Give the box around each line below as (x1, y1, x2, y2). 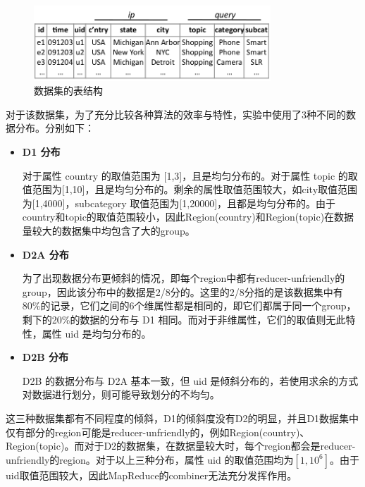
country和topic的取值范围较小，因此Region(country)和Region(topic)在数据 (22, 209, 354, 224)
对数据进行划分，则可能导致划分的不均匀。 (22, 387, 220, 402)
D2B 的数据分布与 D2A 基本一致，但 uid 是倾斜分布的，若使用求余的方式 (22, 373, 359, 388)
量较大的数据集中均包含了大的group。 (22, 223, 195, 238)
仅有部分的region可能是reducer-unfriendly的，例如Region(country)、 (6, 424, 310, 439)
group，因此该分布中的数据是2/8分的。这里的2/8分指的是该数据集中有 (22, 284, 343, 299)
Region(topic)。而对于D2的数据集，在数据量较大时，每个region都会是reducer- (6, 438, 356, 453)
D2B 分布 (22, 350, 69, 364)
